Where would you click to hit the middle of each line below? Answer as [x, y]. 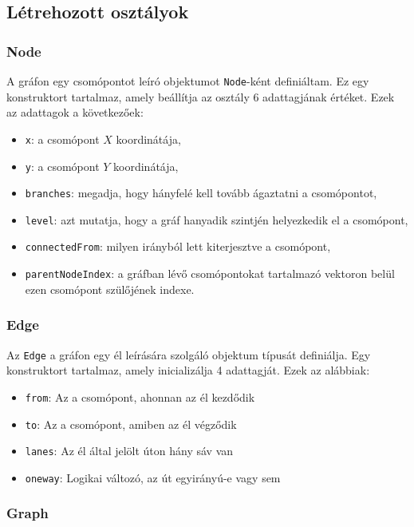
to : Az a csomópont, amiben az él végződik [131, 424]
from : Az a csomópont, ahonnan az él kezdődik [140, 396]
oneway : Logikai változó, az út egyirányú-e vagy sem [153, 477]
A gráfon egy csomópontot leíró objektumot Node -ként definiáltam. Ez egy [188, 81]
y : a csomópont [62, 166]
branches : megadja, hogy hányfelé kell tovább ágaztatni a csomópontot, [201, 193]
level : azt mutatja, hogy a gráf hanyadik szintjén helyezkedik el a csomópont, [217, 219]
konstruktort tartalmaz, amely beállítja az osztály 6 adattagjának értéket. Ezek [201, 96]
